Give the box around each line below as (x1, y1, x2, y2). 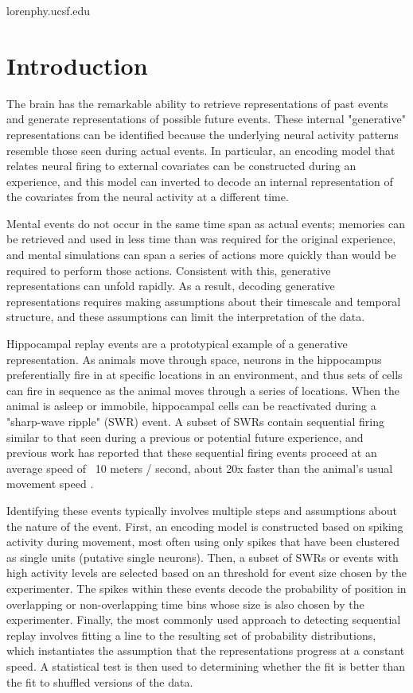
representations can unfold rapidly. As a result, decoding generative (6, 277, 335, 294)
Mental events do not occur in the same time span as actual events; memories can (6, 215, 405, 231)
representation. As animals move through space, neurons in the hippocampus (6, 350, 382, 367)
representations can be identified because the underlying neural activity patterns (6, 126, 399, 142)
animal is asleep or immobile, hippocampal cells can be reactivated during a (6, 397, 376, 414)
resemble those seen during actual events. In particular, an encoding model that (6, 141, 395, 158)
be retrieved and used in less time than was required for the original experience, (6, 230, 396, 247)
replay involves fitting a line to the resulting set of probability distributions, (6, 626, 376, 643)
